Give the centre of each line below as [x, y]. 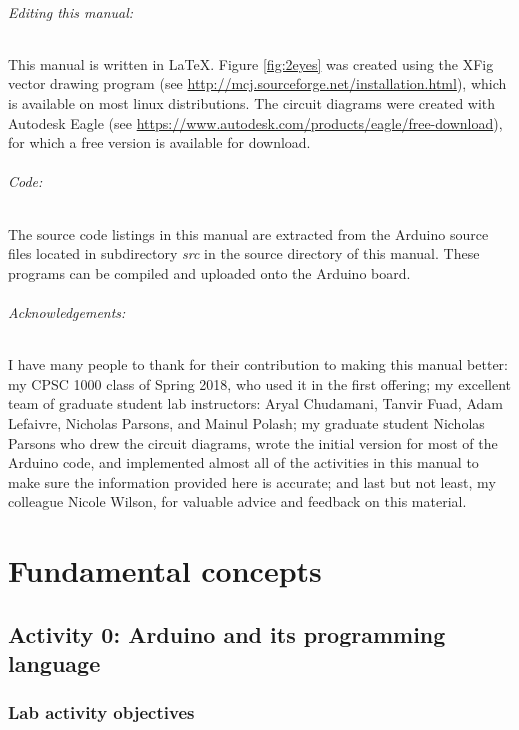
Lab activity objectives [101, 712]
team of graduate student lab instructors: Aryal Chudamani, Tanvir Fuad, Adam [255, 403]
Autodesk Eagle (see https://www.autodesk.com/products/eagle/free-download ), [255, 122]
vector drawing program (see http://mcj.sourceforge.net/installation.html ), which [257, 83]
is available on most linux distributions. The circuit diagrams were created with [252, 102]
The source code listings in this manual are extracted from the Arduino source [248, 233]
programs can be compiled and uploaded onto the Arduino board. [209, 272]
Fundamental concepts [165, 570]
